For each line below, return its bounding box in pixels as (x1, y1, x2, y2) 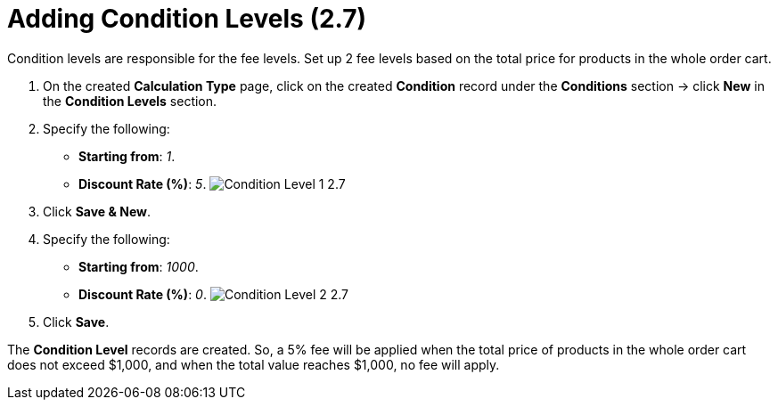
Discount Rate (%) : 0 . (78, 286, 207, 302)
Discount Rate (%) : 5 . (78, 175, 207, 191)
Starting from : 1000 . (78, 258, 199, 274)
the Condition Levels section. (43, 93, 217, 109)
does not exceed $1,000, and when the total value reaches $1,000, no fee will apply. (7, 356, 500, 372)
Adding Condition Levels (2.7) (7, 4, 367, 34)
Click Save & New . (43, 203, 151, 219)
